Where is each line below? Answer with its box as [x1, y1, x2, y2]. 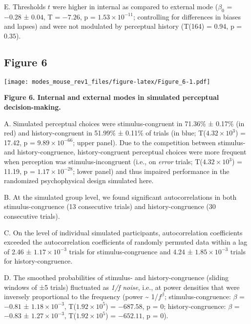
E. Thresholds [4, 1, 46, 11]
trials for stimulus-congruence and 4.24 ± [69, 246, 193, 256]
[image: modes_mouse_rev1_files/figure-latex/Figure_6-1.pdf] [4, 78, 210, 85]
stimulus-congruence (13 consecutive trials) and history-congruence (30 [4, 201, 216, 211]
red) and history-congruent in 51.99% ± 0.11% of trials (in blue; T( [4, 128, 206, 138]
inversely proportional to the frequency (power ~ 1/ [4, 291, 158, 302]
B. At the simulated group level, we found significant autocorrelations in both [4, 191, 237, 202]
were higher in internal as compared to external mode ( [52, 1, 218, 11]
